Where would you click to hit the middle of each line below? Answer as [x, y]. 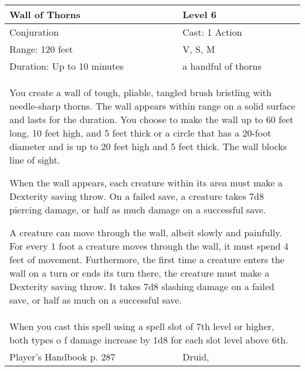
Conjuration [34, 32]
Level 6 [199, 14]
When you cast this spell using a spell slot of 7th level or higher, [142, 326]
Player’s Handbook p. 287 [62, 357]
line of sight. [35, 160]
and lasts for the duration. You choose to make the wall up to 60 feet [152, 119]
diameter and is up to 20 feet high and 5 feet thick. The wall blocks [148, 146]
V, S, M [199, 49]
